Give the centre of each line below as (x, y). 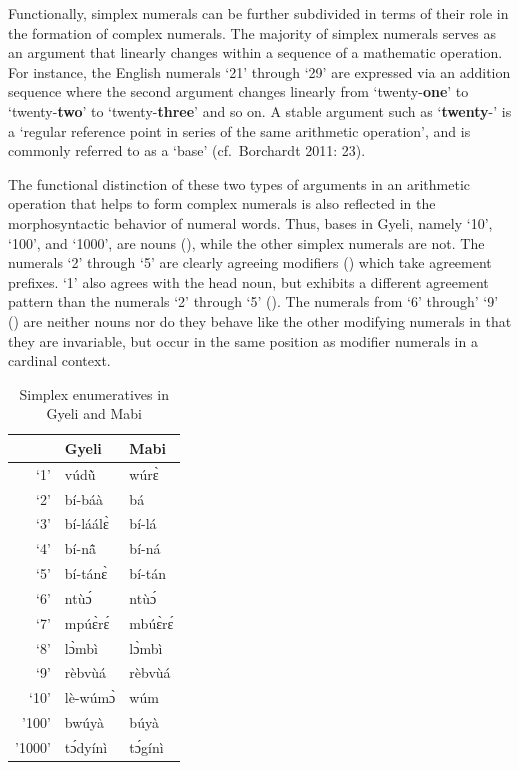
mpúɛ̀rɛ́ (87, 622)
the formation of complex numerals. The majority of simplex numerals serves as (252, 32)
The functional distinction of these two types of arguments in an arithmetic (239, 183)
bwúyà (84, 722)
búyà (144, 722)
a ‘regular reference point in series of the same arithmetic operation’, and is (239, 130)
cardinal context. (59, 360)
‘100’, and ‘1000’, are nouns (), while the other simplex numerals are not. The (246, 242)
